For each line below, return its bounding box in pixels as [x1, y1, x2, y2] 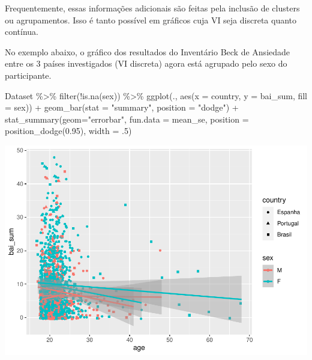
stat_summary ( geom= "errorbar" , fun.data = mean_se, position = [5, 112, 249, 125]
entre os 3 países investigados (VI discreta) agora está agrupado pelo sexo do [5, 57, 287, 70]
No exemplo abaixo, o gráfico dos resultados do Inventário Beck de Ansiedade [5, 45, 290, 58]
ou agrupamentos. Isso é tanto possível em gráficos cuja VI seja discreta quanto [5, 13, 297, 26]
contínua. [5, 25, 39, 38]
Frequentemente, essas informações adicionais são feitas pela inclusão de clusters [5, 2, 300, 14]
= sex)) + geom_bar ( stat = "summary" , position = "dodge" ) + [5, 101, 239, 114]
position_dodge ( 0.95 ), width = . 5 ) [5, 124, 132, 137]
